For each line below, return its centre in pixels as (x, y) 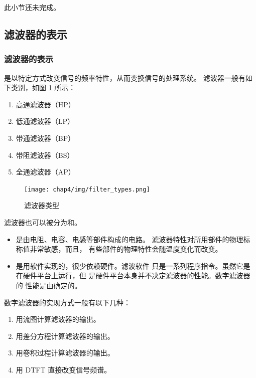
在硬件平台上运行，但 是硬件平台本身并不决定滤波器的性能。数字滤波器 (133, 275)
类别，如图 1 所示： (43, 87)
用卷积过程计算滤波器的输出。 (65, 353)
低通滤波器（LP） (45, 121)
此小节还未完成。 (32, 7)
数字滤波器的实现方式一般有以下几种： (67, 302)
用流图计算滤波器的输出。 (58, 319)
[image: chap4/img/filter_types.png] (87, 189)
